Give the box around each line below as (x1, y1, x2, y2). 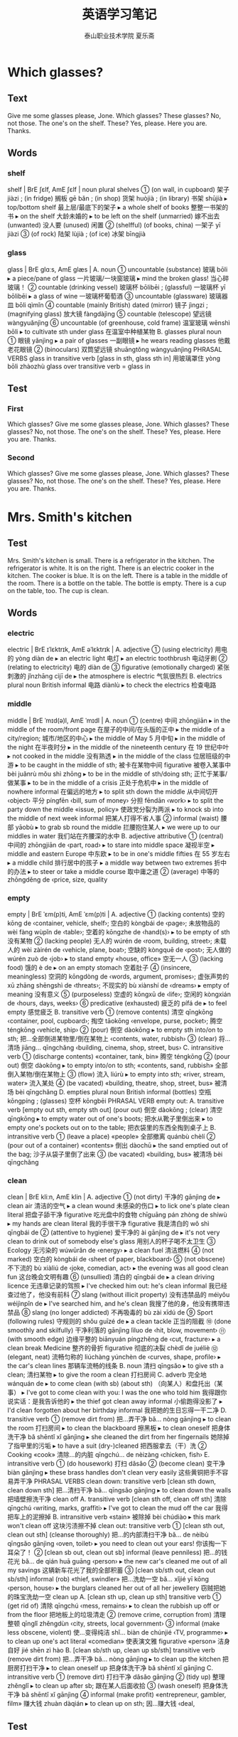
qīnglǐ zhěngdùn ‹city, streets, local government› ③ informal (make (21, 1619, 220, 1628)
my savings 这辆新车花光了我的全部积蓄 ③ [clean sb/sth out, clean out (7, 1566, 215, 1575)
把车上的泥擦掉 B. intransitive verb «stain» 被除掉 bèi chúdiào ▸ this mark (7, 1512, 221, 1522)
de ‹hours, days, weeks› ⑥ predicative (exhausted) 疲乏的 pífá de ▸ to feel (7, 999, 227, 1007)
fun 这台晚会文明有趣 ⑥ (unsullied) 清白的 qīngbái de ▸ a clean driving (7, 1273, 215, 1281)
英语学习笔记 (81, 6, 157, 23)
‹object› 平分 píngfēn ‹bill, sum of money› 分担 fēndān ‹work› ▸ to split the (7, 796, 224, 804)
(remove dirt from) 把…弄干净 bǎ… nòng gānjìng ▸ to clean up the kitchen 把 (7, 1655, 229, 1664)
